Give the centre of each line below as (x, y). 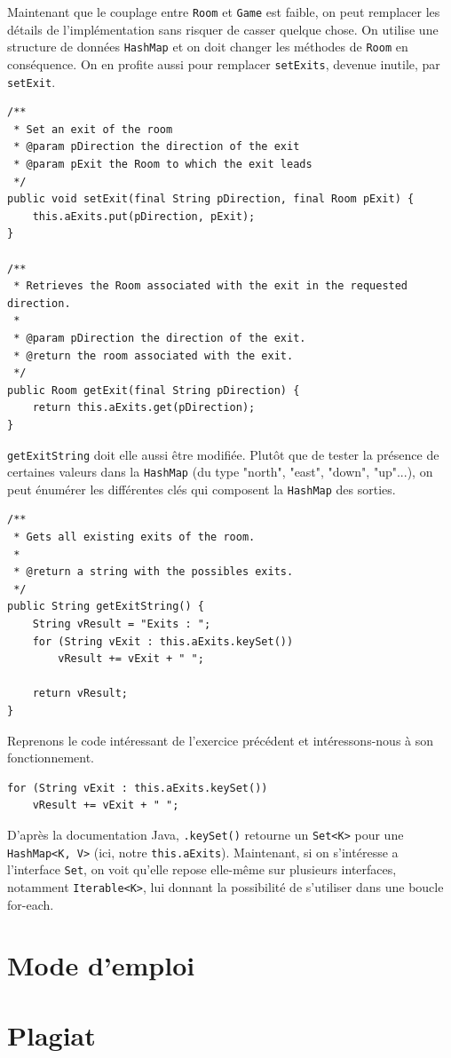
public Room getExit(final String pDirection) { (154, 390)
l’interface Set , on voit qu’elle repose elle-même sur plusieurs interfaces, (202, 869)
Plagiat (51, 1034)
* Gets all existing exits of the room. (135, 537)
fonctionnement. (51, 758)
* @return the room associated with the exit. (154, 355)
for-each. (31, 904)
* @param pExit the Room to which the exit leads (163, 164)
